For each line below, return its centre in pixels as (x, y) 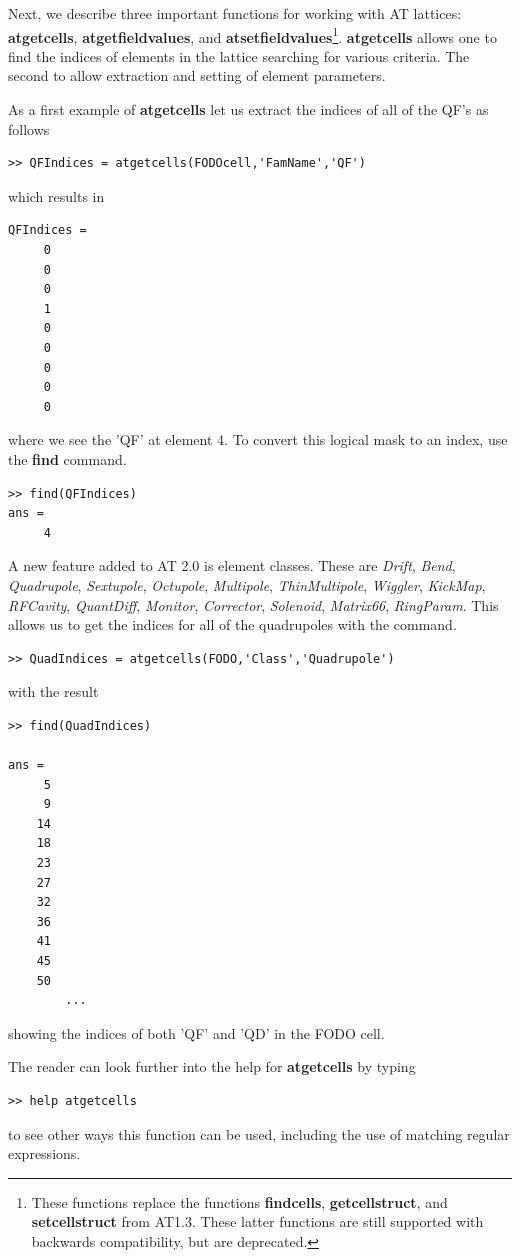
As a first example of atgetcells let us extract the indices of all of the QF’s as (248, 109)
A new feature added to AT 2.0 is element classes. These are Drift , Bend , (232, 565)
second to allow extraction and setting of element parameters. (197, 75)
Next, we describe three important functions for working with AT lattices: (235, 13)
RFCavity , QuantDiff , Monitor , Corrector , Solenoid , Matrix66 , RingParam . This (253, 604)
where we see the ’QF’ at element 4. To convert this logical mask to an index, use (258, 439)
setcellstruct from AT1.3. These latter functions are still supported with (257, 1221)
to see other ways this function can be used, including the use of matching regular (259, 1133)
